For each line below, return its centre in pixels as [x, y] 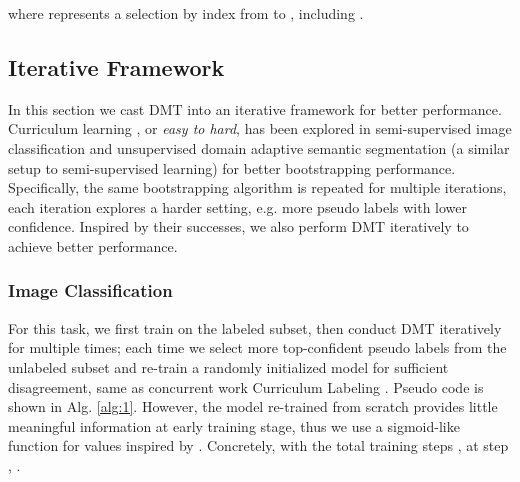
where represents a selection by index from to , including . [186, 13]
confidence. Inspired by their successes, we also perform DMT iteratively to [238, 226]
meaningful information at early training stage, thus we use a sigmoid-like [234, 425]
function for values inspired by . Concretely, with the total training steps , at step [258, 445]
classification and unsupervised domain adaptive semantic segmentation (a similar [259, 147]
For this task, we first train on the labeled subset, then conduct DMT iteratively [255, 327]
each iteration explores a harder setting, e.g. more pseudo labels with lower [238, 206]
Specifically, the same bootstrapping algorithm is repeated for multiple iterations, [257, 187]
